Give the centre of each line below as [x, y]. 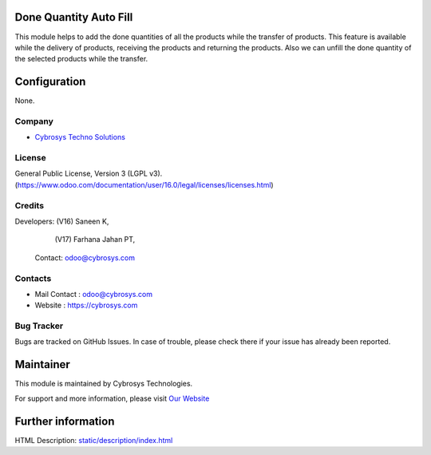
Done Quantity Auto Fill [74, 17]
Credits [29, 205]
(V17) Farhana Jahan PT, [95, 239]
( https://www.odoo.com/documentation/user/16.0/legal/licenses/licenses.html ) [144, 184]
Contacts [33, 278]
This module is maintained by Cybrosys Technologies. [104, 384]
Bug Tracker [39, 326]
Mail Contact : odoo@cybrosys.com [94, 294]
